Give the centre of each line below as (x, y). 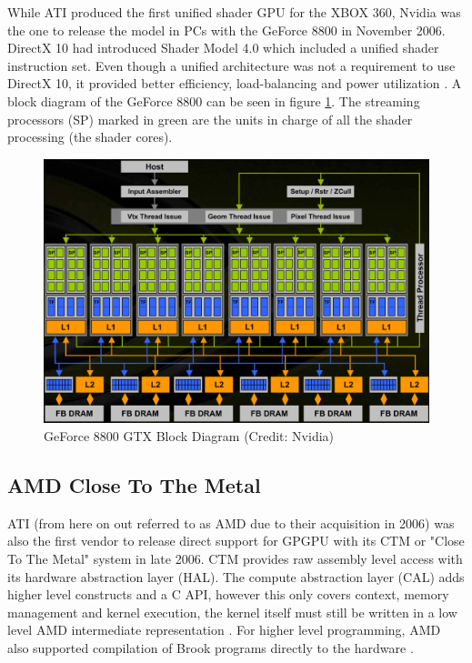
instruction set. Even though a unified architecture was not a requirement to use (231, 65)
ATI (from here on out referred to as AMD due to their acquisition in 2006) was (231, 522)
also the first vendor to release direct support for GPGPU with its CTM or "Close (236, 541)
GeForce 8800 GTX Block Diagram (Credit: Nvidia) (189, 436)
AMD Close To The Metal (134, 485)
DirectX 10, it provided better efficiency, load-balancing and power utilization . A (235, 83)
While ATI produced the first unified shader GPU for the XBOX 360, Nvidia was (234, 12)
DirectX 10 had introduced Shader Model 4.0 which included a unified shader (223, 48)
